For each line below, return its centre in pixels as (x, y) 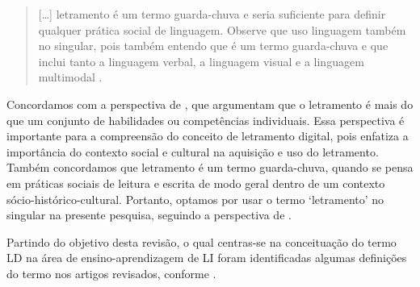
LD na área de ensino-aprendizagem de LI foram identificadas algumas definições (207, 258)
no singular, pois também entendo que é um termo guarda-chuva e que (213, 46)
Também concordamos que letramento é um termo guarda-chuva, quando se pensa (210, 167)
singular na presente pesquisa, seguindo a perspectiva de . (149, 215)
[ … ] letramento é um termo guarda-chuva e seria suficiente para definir (212, 14)
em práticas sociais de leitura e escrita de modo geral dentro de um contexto (196, 183)
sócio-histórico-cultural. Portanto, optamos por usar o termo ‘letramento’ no (195, 199)
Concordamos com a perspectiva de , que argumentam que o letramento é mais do (210, 104)
